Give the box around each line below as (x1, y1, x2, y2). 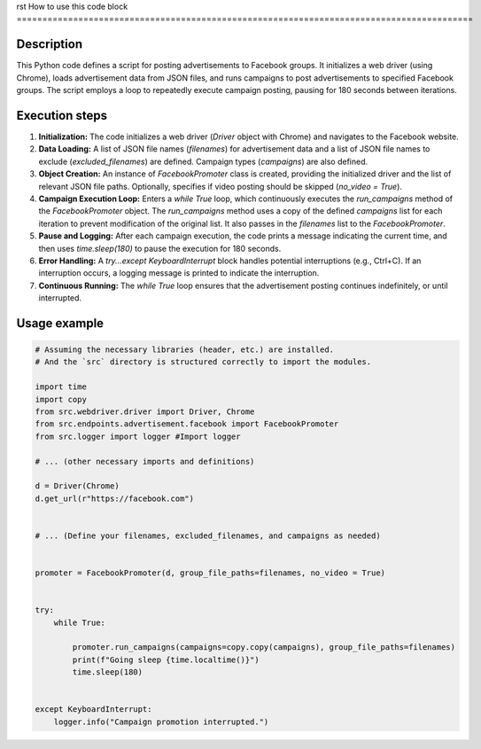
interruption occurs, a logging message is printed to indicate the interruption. (38, 268, 320, 278)
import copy (35, 394, 88, 404)
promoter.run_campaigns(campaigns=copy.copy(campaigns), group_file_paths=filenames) (72, 643, 456, 652)
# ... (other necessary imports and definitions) (35, 456, 255, 466)
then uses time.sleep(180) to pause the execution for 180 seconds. (38, 243, 282, 254)
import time (35, 382, 88, 392)
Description (16, 36, 83, 52)
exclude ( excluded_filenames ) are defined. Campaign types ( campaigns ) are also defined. (38, 156, 369, 167)
